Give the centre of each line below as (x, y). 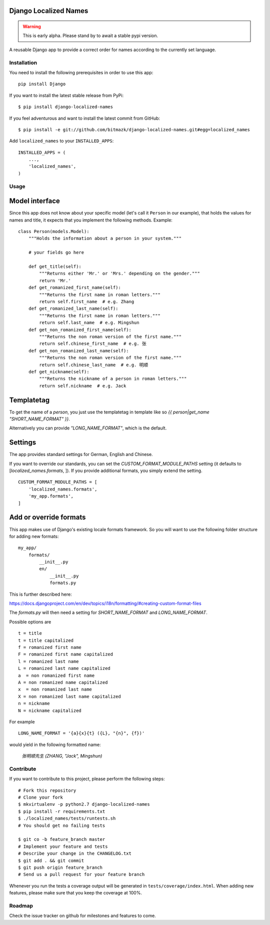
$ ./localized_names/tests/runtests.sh (67, 819)
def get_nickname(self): (59, 372)
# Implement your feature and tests (63, 846)
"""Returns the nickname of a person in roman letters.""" (113, 379)
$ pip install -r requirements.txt (62, 811)
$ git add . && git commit (51, 860)
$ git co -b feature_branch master (62, 840)
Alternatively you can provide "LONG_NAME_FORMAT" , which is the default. (88, 428)
